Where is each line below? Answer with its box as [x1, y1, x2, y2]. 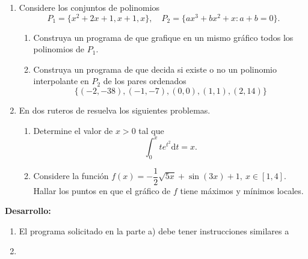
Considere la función [33, 169, 109, 181]
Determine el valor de [33, 124, 113, 136]
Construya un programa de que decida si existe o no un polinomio [33, 62, 277, 75]
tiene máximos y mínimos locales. [180, 184, 304, 197]
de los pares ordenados [103, 75, 186, 87]
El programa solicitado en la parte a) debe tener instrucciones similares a [19, 224, 289, 237]
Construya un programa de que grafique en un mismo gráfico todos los [33, 31, 294, 43]
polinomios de [33, 43, 85, 55]
